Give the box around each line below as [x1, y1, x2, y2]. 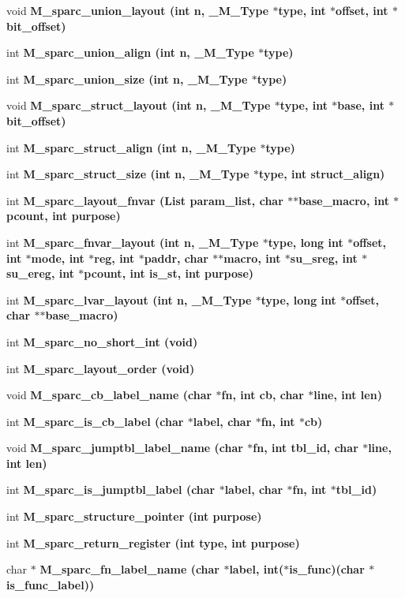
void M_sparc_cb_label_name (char [6, 387, 212, 403]
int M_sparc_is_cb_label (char [6, 413, 184, 429]
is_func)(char [289, 561, 365, 577]
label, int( [229, 561, 284, 577]
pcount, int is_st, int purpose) [84, 265, 254, 282]
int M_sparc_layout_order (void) [6, 360, 195, 376]
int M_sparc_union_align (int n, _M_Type [6, 44, 254, 61]
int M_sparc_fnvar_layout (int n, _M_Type [6, 234, 259, 250]
